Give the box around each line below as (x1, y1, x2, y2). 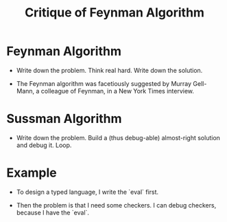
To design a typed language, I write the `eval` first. (16, 188, 159, 196)
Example (6, 165, 57, 181)
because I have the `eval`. (16, 208, 90, 217)
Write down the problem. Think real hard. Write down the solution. (16, 66, 203, 74)
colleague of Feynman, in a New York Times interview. (40, 87, 195, 95)
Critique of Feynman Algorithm (24, 5, 205, 21)
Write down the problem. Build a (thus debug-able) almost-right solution (16, 133, 221, 142)
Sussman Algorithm (6, 111, 122, 126)
